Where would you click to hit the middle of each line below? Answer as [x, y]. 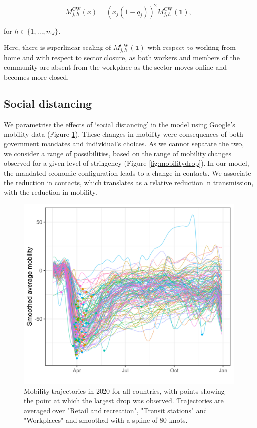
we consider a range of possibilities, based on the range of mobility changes [118, 153]
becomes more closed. [37, 77]
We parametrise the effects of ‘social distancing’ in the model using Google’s [120, 124]
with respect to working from [191, 47]
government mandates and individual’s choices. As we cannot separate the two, [124, 143]
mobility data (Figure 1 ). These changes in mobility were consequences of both [124, 134]
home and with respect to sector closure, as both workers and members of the [122, 57]
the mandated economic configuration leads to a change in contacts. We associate [128, 172]
